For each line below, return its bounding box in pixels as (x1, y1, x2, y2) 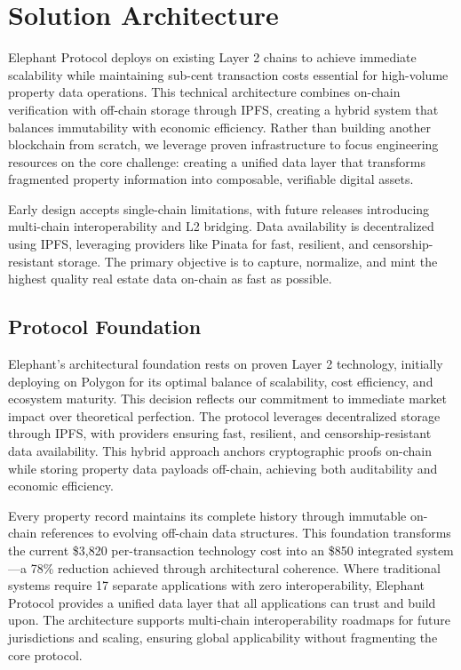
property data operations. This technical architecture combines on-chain (8, 83, 401, 101)
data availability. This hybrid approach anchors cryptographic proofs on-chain (8, 442, 432, 460)
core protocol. (8, 645, 83, 664)
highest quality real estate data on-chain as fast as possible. (8, 269, 332, 288)
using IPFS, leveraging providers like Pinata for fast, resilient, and (8, 235, 369, 253)
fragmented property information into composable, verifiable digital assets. (8, 170, 414, 188)
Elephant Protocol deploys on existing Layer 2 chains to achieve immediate (8, 48, 417, 67)
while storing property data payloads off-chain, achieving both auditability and (8, 459, 438, 477)
